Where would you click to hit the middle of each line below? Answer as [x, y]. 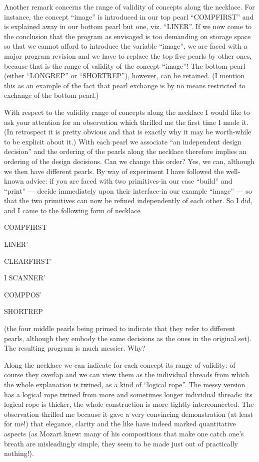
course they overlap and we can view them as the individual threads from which [126, 374]
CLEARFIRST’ [28, 261]
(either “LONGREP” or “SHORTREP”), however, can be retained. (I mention [124, 75]
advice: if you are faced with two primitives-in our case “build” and [129, 181]
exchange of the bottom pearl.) [51, 95]
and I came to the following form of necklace [72, 210]
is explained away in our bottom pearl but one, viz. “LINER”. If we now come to [128, 26]
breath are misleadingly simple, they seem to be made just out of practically [121, 443]
